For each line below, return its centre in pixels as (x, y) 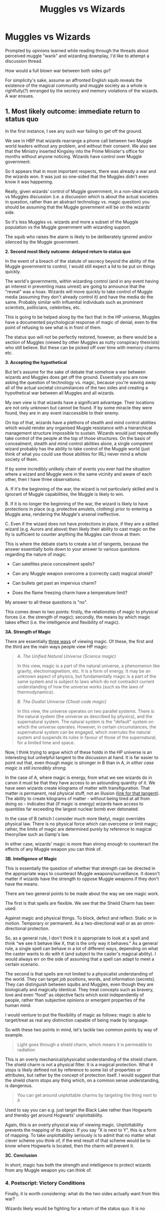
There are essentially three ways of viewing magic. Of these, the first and (79, 641)
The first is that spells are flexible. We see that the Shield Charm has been (80, 903)
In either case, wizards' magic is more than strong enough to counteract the (82, 844)
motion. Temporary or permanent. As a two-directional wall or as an (74, 923)
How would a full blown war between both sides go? (58, 71)
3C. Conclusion (21, 1155)
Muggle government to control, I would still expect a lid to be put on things (80, 266)
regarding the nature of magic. (36, 554)
